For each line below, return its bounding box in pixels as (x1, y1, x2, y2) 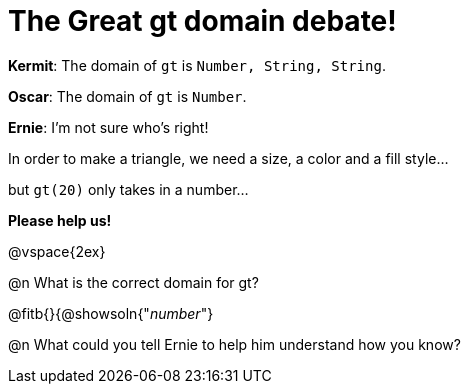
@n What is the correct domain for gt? (8, 273, 259, 291)
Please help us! (8, 211, 112, 229)
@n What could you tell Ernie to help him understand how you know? (8, 335, 461, 353)
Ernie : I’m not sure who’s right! (8, 118, 209, 136)
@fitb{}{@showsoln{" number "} (8, 304, 214, 322)
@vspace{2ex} (8, 242, 106, 260)
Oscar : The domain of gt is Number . (8, 87, 247, 105)
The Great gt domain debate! (8, 4, 397, 38)
